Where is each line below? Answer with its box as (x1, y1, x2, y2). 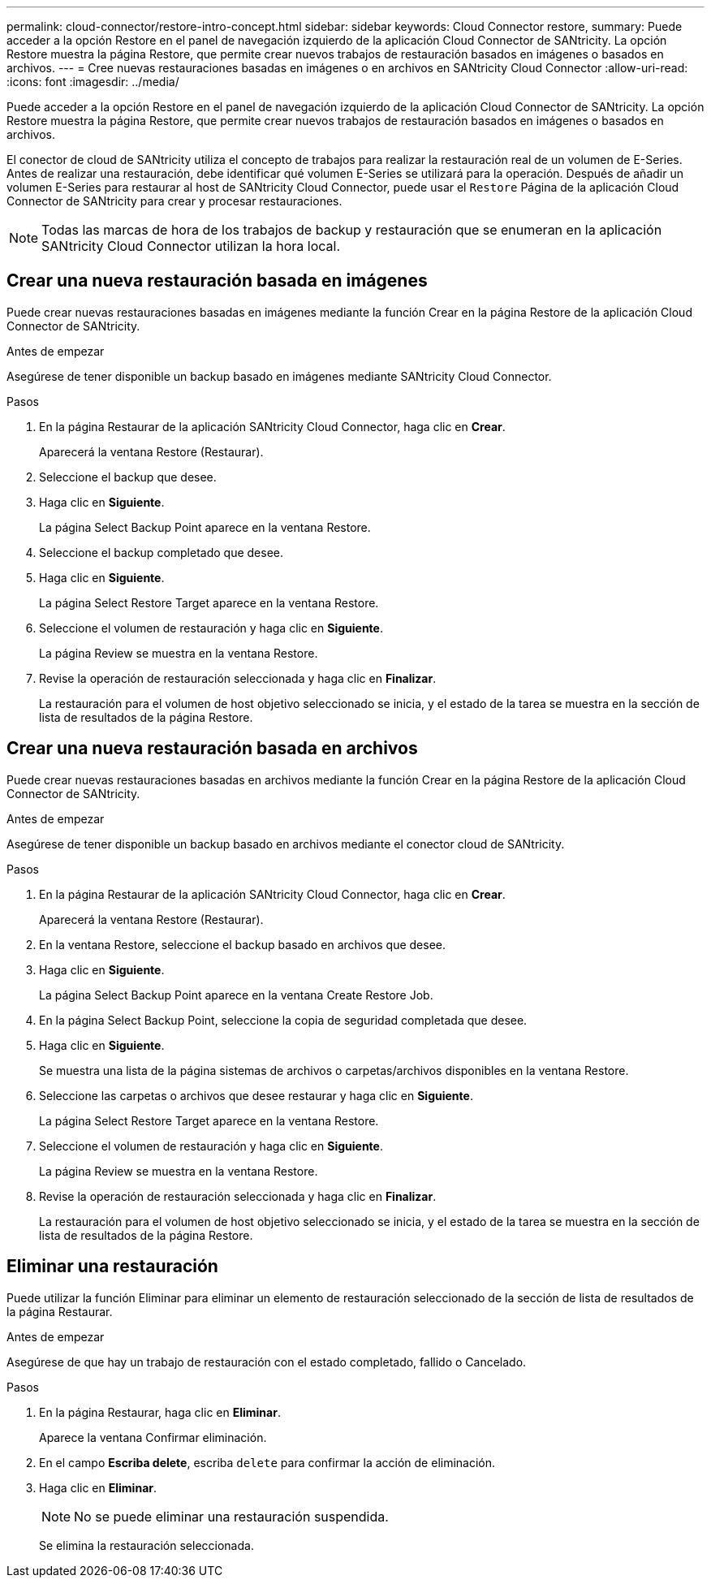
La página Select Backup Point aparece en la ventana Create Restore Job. (39, 987, 433, 1002)
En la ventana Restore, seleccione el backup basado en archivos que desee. (39, 937, 446, 952)
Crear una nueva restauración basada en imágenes (6, 270, 428, 291)
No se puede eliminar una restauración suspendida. (74, 1508, 389, 1525)
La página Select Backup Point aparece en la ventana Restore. (39, 520, 371, 534)
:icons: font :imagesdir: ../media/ (6, 75, 179, 88)
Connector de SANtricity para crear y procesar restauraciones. (6, 194, 343, 208)
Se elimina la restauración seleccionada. (39, 1538, 254, 1552)
